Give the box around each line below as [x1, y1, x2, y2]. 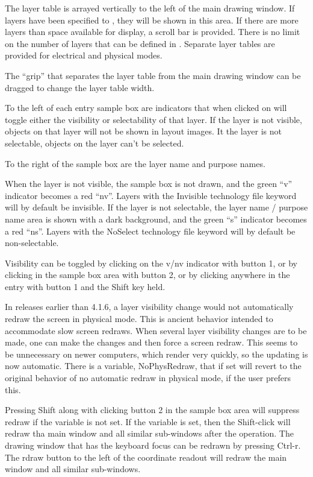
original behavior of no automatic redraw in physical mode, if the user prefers [5, 371, 291, 384]
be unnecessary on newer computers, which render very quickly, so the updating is [5, 347, 308, 360]
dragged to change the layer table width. [5, 81, 155, 93]
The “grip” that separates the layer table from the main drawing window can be [5, 69, 301, 81]
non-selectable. [5, 236, 59, 249]
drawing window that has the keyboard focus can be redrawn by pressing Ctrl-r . [5, 439, 301, 451]
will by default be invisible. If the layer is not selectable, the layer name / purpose [5, 201, 308, 213]
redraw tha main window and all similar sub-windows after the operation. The [5, 427, 294, 440]
